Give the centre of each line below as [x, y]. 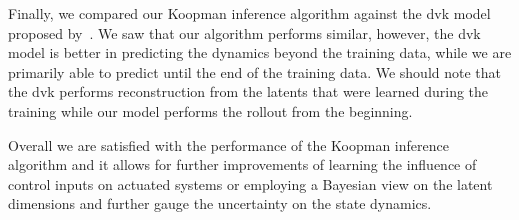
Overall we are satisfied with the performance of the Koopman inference [228, 144]
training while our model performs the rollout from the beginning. [210, 110]
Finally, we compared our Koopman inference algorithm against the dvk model [249, 13]
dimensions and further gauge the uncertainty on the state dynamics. [220, 203]
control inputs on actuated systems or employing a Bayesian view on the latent [250, 183]
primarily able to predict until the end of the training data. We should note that [255, 71]
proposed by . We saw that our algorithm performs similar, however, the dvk [244, 32]
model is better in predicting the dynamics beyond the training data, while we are [260, 52]
